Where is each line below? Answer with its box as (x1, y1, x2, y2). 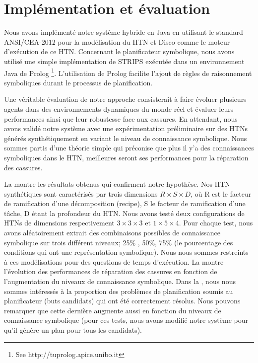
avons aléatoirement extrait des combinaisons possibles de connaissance (4, 227, 220, 238)
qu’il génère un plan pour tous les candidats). (4, 325, 142, 335)
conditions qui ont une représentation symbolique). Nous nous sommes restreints (4, 247, 249, 257)
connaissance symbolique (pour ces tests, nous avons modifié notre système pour (4, 315, 249, 325)
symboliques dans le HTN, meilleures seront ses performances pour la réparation (4, 152, 249, 162)
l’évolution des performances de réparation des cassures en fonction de (4, 266, 217, 277)
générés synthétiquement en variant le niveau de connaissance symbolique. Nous (4, 133, 247, 143)
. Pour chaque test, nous (179, 218, 253, 228)
